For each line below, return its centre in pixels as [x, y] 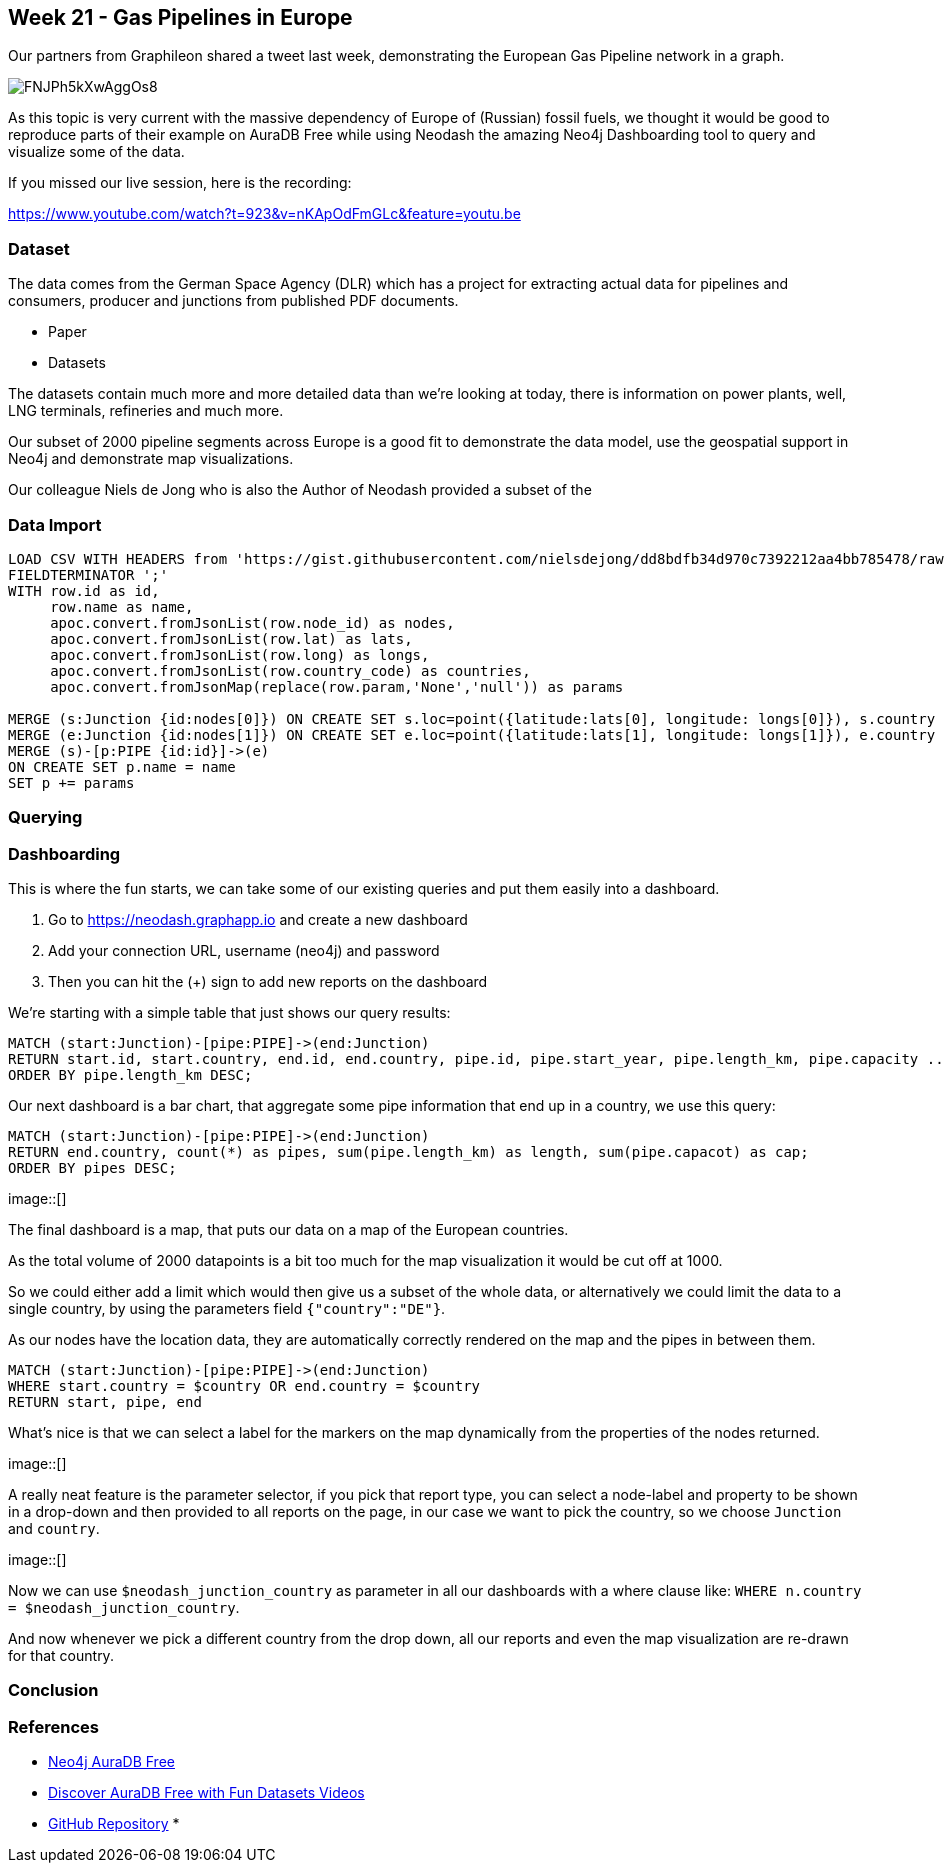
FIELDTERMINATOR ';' [88, 574]
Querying [45, 817]
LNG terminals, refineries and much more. [146, 411]
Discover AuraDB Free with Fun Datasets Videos [206, 1793]
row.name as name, [122, 606]
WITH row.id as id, [84, 590]
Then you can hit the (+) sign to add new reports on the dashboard [268, 982]
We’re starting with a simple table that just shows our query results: [229, 1013]
